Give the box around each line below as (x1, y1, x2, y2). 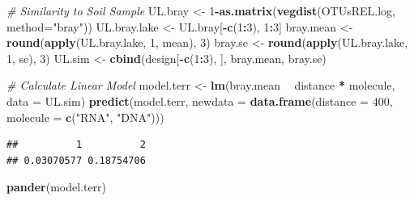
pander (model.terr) (6, 178, 107, 195)
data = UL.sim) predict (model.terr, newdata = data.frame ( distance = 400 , (6, 92, 393, 109)
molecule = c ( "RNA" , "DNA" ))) (6, 108, 164, 125)
